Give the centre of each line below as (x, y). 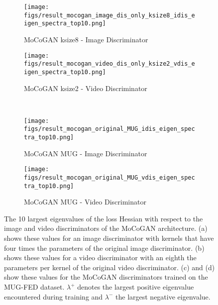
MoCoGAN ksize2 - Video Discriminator (86, 88)
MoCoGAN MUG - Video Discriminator (85, 202)
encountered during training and (54, 296)
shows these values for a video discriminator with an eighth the (100, 257)
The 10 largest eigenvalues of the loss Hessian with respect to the (104, 218)
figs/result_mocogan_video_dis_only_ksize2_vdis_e (109, 64)
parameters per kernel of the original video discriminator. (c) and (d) (109, 267)
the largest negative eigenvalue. (163, 296)
